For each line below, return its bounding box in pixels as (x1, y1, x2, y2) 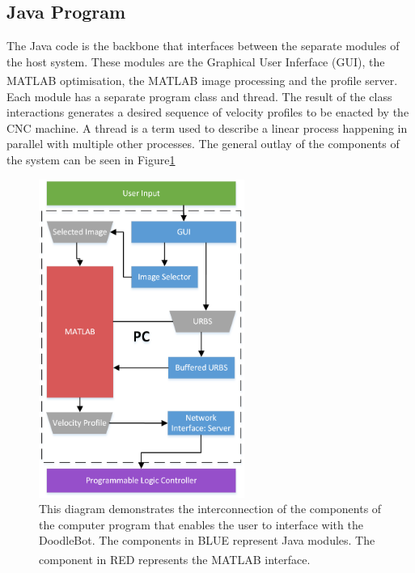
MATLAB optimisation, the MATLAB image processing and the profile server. (6, 72, 398, 89)
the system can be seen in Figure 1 (6, 151, 176, 168)
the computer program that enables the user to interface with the (39, 516, 363, 533)
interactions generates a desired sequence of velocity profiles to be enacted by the (6, 104, 409, 121)
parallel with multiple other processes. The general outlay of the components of (6, 135, 400, 152)
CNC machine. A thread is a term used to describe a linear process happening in (6, 119, 408, 136)
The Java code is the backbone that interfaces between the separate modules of (6, 37, 400, 54)
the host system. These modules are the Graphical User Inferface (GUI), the (6, 53, 385, 70)
